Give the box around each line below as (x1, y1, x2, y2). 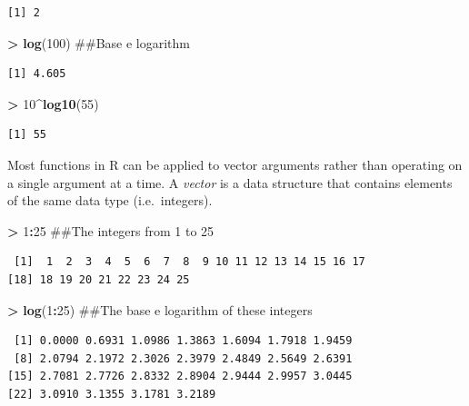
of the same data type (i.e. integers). (7, 191, 213, 210)
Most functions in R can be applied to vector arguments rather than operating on (7, 154, 463, 173)
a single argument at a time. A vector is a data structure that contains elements (7, 173, 453, 192)
